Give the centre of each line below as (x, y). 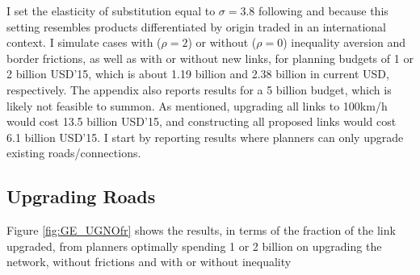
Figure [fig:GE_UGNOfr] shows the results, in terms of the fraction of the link (201, 230)
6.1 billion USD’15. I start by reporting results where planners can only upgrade (205, 137)
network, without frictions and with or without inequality (149, 262)
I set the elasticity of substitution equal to (111, 10)
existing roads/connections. (74, 153)
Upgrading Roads (81, 196)
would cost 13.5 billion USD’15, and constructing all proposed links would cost (202, 121)
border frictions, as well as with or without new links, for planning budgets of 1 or (210, 58)
